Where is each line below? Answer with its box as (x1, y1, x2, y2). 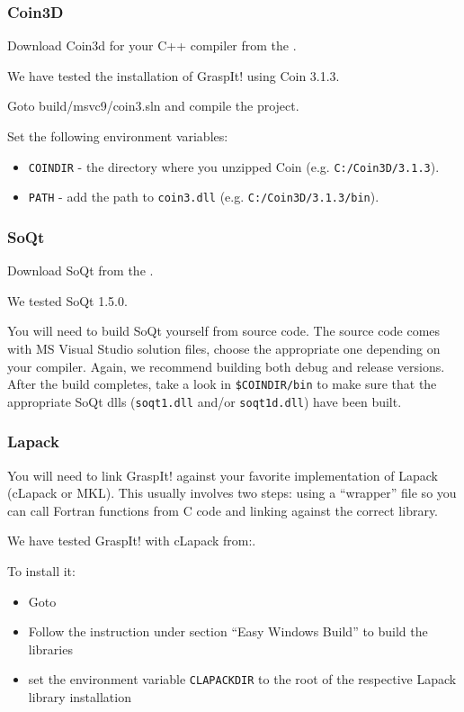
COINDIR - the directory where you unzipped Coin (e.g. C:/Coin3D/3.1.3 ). (28, 157, 440, 176)
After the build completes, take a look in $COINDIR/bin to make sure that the (7, 374, 437, 393)
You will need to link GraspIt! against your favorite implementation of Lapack (7, 465, 438, 484)
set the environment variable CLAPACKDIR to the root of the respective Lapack (28, 670, 457, 689)
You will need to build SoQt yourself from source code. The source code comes (7, 321, 441, 340)
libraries (28, 639, 73, 658)
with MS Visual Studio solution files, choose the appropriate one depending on (7, 338, 441, 357)
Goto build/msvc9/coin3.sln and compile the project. (7, 96, 299, 115)
